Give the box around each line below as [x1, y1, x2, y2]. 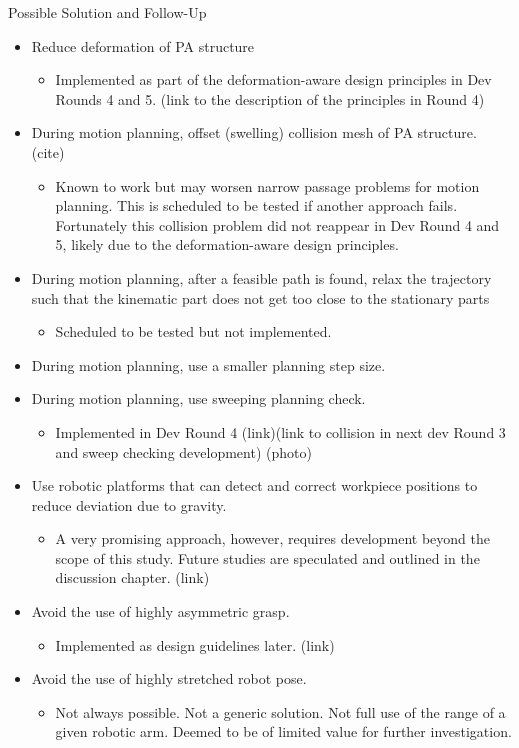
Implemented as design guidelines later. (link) [55, 634, 335, 655]
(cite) [31, 141, 65, 162]
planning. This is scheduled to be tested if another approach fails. [55, 195, 458, 216]
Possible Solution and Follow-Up [8, 2, 207, 22]
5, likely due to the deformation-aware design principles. [55, 234, 399, 255]
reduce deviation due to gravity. [31, 494, 227, 515]
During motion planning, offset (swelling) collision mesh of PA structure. [31, 122, 477, 143]
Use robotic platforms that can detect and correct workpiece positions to [31, 475, 478, 496]
